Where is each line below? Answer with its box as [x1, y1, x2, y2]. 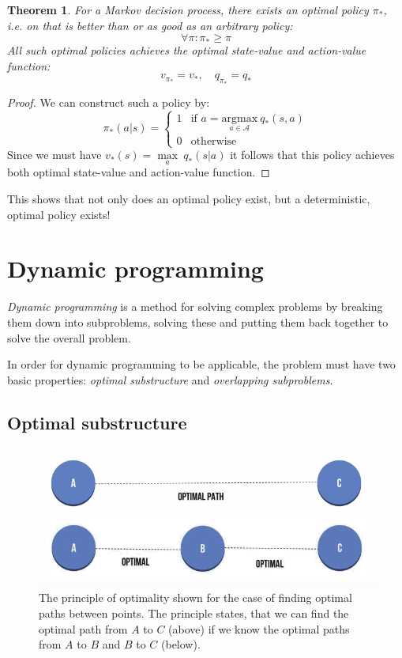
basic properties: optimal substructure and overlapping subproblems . [7, 371, 333, 388]
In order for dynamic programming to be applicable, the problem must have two [7, 356, 396, 372]
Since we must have [7, 146, 102, 163]
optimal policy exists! [7, 206, 111, 222]
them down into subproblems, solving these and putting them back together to [7, 313, 389, 330]
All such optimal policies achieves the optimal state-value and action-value [7, 42, 366, 59]
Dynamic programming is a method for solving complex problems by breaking [7, 298, 383, 315]
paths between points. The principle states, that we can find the [39, 604, 349, 621]
